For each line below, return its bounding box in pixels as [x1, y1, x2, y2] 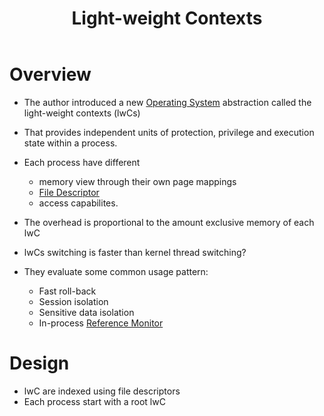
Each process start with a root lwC [23, 395, 166, 407]
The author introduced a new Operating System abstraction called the [23, 96, 312, 108]
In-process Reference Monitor [38, 317, 164, 329]
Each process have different [23, 156, 141, 168]
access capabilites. [38, 197, 119, 209]
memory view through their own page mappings [38, 175, 237, 187]
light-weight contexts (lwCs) [23, 107, 141, 119]
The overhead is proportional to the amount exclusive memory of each [23, 216, 315, 228]
